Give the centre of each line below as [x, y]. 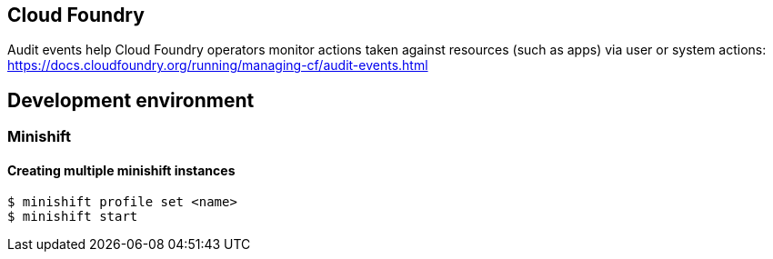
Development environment [131, 100]
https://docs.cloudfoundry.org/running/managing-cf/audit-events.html [218, 65]
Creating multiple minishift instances [121, 170]
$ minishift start [73, 217]
